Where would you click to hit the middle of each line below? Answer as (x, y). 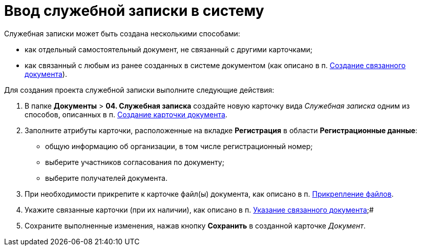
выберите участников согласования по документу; (135, 162)
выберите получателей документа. (106, 178)
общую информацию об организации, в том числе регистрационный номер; (179, 146)
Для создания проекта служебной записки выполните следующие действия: (139, 90)
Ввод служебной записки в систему (134, 11)
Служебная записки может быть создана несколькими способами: (122, 33)
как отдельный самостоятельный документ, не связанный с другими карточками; (169, 49)
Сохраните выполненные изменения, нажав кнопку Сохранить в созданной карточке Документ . (195, 225)
